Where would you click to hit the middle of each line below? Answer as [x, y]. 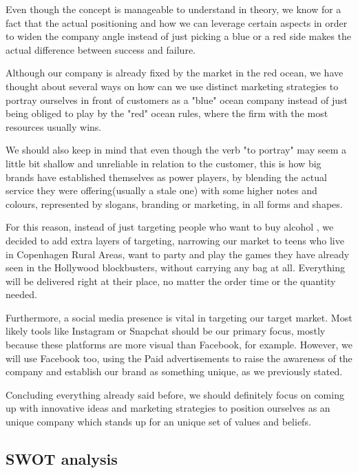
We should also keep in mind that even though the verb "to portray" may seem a [176, 150]
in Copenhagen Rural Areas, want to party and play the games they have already [178, 254]
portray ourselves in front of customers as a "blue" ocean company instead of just [177, 99]
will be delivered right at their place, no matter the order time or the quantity [171, 281]
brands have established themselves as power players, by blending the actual [166, 177]
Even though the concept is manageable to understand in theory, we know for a [173, 9]
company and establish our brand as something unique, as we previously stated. [174, 371]
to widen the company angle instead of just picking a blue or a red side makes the [179, 36]
